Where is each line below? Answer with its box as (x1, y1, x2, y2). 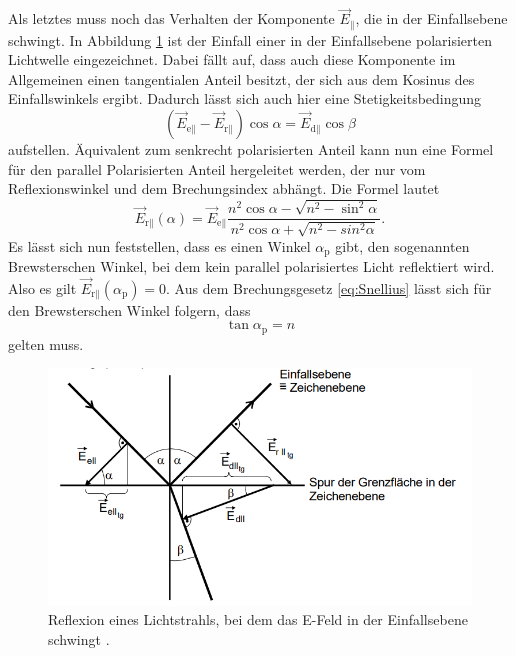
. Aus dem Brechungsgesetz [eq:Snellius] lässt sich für (166, 277, 492, 298)
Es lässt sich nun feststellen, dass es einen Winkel (8, 235, 311, 256)
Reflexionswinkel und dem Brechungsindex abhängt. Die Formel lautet (8, 178, 440, 199)
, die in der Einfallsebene (355, 8, 508, 29)
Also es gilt (8, 277, 77, 298)
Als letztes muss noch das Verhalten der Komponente (8, 8, 335, 29)
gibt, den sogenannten (335, 235, 470, 256)
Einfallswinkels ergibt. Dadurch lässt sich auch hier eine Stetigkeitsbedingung (8, 88, 482, 109)
